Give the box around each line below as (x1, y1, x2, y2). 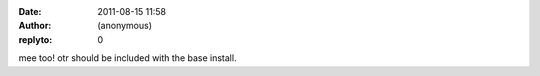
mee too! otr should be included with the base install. (18, 52, 237, 64)
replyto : (18, 33, 53, 45)
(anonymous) (97, 20, 153, 32)
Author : (18, 20, 52, 32)
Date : (18, 6, 42, 17)
